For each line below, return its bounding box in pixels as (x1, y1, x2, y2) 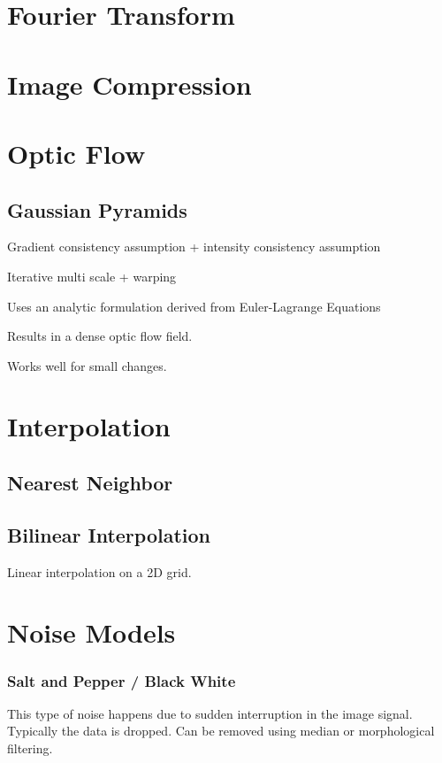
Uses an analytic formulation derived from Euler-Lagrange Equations (7, 297, 381, 315)
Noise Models (7, 614, 176, 651)
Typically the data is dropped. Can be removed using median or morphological (7, 721, 435, 740)
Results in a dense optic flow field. (7, 327, 193, 345)
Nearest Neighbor (7, 469, 173, 497)
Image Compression (7, 66, 252, 102)
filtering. (7, 739, 53, 758)
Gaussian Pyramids (7, 196, 187, 223)
